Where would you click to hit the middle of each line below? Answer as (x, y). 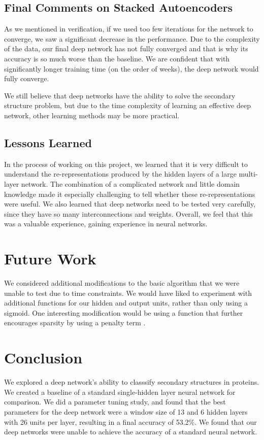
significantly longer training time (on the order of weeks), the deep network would (131, 68)
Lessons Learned (48, 142)
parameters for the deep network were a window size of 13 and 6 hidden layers (126, 411)
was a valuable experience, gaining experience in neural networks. (106, 224)
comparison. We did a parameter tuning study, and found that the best (115, 402)
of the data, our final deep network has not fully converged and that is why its (126, 48)
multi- (248, 174)
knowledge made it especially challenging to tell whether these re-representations (130, 194)
